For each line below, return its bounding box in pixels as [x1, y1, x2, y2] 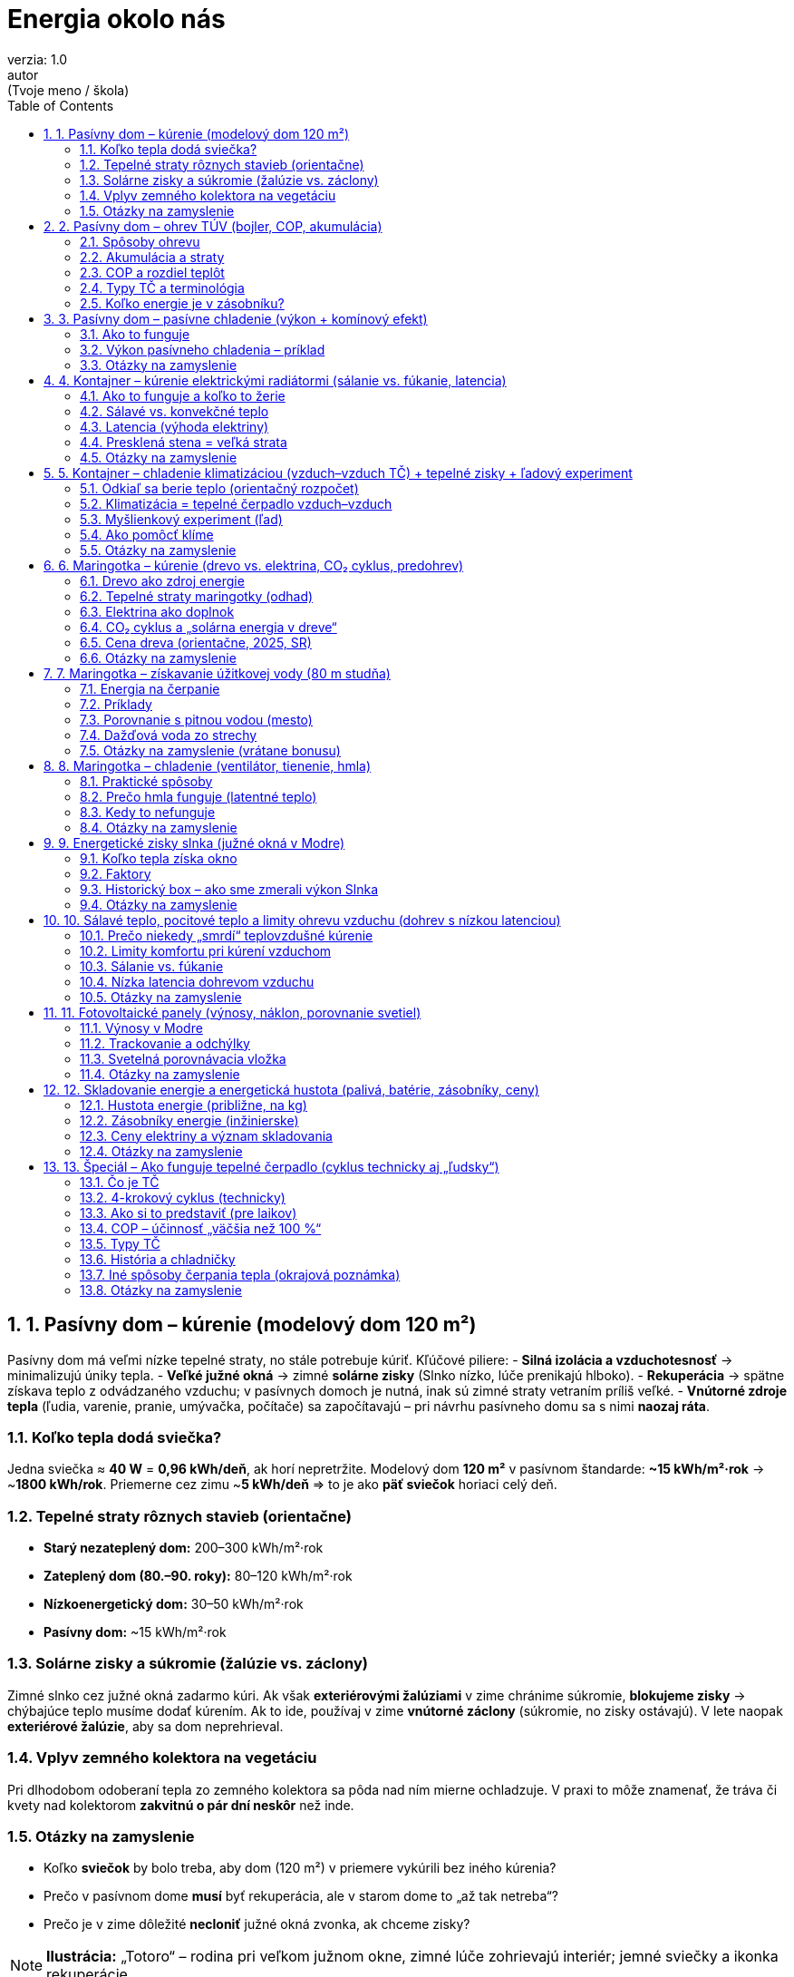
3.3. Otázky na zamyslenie [80, 356, 237, 373]
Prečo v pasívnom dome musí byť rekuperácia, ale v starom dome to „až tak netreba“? [44, 1888, 558, 1904]
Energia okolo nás [7, 4, 226, 34]
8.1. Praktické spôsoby [80, 773, 213, 789]
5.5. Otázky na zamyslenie [80, 541, 237, 558]
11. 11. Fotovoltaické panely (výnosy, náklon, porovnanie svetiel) [44, 1004, 421, 1020]
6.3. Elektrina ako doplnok [80, 603, 235, 619]
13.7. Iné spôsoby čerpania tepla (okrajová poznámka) [80, 1266, 401, 1282]
